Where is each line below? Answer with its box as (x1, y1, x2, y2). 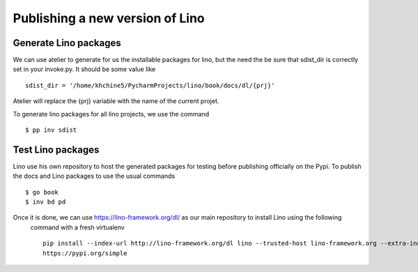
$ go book (25, 188, 59, 196)
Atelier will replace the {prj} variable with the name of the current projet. (13, 97, 219, 105)
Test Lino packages (13, 144, 100, 156)
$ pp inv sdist (25, 126, 77, 134)
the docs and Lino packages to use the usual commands (13, 172, 176, 181)
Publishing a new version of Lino (13, 10, 205, 26)
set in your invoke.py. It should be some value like (13, 65, 156, 73)
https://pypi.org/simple (42, 249, 127, 257)
